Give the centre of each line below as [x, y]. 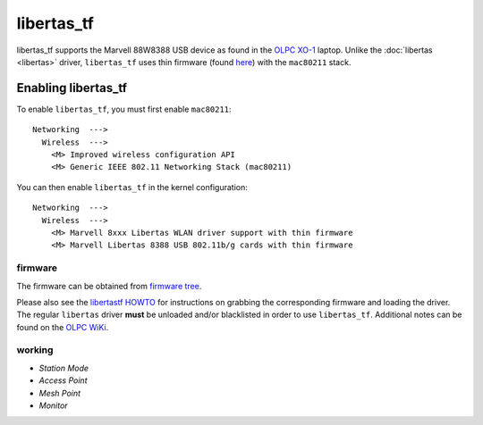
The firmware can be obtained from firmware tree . [109, 286]
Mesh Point [59, 393]
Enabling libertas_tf [72, 88]
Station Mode [64, 368]
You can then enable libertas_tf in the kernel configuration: [132, 187]
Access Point [63, 380]
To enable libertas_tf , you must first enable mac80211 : [124, 109]
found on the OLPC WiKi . [63, 327]
